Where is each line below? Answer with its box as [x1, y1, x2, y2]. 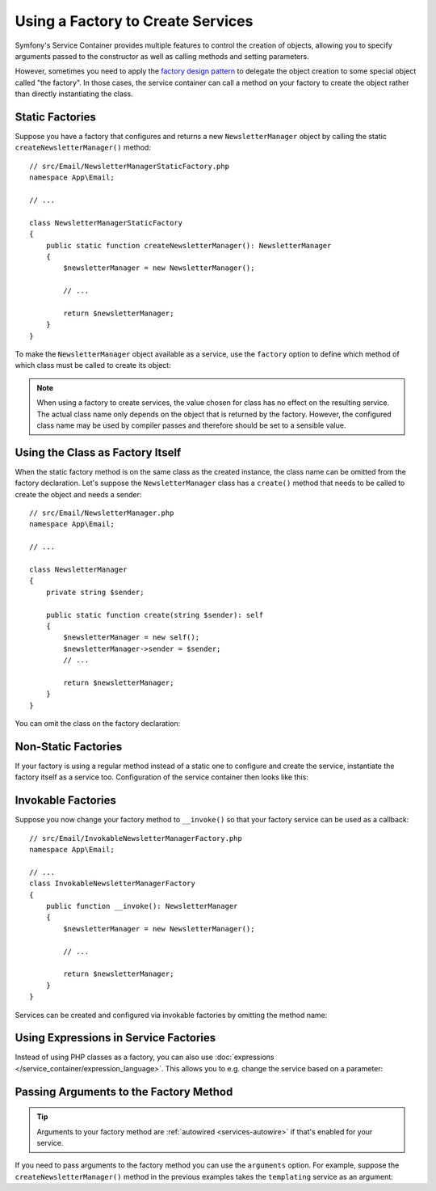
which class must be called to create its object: [15, 361, 171, 370]
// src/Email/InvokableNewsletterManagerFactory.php [29, 834, 242, 843]
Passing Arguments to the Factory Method [15, 1084, 233, 1099]
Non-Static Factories [15, 740, 123, 754]
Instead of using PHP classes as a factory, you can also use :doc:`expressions [15, 1052, 275, 1062]
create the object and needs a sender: [15, 489, 142, 499]
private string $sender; [45, 587, 145, 597]
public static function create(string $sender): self [45, 610, 264, 619]
